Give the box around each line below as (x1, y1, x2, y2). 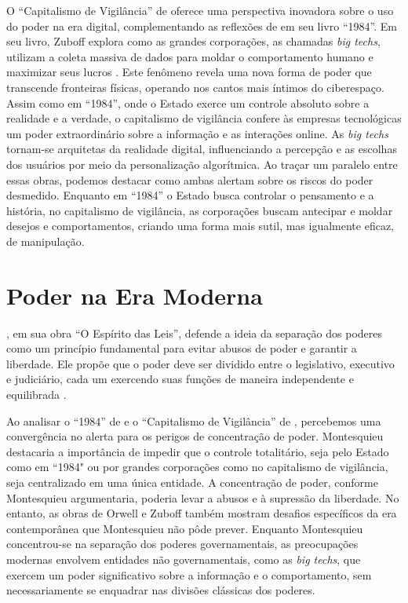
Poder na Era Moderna (6, 279, 263, 311)
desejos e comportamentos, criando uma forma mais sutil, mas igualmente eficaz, (6, 217, 395, 234)
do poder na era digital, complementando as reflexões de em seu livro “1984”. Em (6, 17, 397, 34)
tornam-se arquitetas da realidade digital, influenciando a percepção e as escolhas (6, 141, 397, 157)
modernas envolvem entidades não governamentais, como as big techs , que (6, 550, 361, 567)
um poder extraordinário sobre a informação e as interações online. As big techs (6, 125, 388, 141)
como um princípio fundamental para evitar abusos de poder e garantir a (6, 340, 357, 356)
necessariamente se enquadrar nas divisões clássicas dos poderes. (6, 582, 315, 598)
